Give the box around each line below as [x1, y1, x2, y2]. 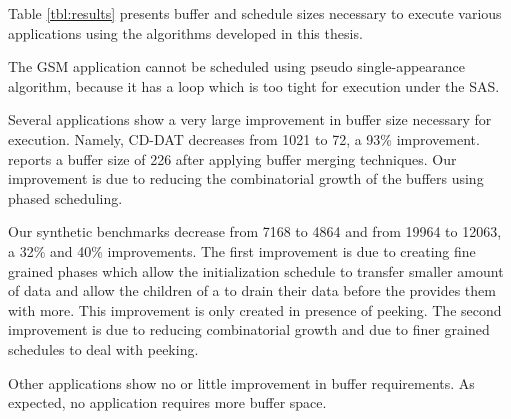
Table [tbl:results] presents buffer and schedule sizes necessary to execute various [8, 3, 502, 23]
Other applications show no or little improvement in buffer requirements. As [8, 372, 475, 393]
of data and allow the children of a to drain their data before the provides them [8, 280, 496, 301]
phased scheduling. [8, 187, 123, 208]
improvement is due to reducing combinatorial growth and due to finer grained [8, 319, 490, 340]
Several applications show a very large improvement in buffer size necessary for [8, 109, 492, 130]
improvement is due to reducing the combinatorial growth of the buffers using [8, 168, 484, 189]
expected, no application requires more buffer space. [8, 392, 327, 413]
